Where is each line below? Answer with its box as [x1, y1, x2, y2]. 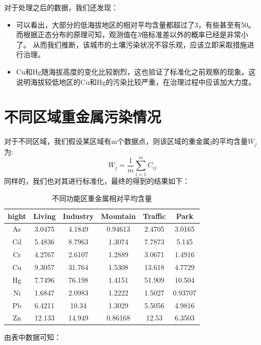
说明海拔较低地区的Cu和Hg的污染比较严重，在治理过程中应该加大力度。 [16, 76, 256, 87]
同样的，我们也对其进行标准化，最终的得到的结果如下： [4, 176, 190, 186]
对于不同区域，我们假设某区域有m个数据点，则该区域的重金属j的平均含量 [4, 136, 248, 146]
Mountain [101, 210, 136, 221]
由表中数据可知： [4, 332, 61, 342]
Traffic [143, 210, 166, 221]
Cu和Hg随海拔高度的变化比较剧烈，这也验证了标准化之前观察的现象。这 [16, 66, 256, 77]
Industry [63, 210, 94, 221]
